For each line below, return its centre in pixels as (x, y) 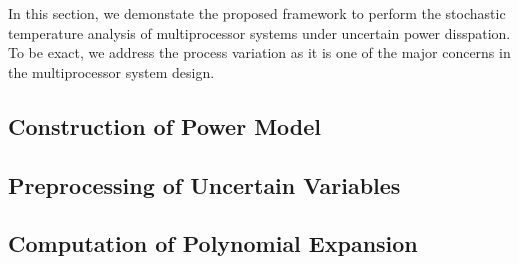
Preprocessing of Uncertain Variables (204, 184)
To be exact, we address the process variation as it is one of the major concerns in (259, 52)
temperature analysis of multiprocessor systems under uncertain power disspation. (259, 32)
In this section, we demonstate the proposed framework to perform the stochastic (257, 13)
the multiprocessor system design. (111, 71)
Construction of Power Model (165, 125)
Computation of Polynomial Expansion (213, 243)
